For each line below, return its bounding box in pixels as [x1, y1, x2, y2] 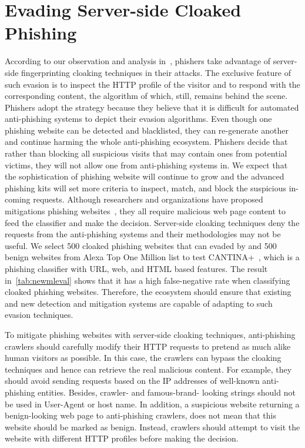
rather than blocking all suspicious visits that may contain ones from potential [5, 147, 287, 160]
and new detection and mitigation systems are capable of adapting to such [5, 297, 273, 309]
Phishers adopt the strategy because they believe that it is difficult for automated [5, 101, 299, 113]
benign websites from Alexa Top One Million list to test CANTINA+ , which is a [5, 251, 300, 263]
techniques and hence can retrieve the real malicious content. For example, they [5, 363, 292, 375]
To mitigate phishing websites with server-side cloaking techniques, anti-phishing [5, 328, 296, 340]
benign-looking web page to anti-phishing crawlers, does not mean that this [5, 409, 277, 422]
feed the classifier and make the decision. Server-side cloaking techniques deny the [5, 216, 300, 228]
